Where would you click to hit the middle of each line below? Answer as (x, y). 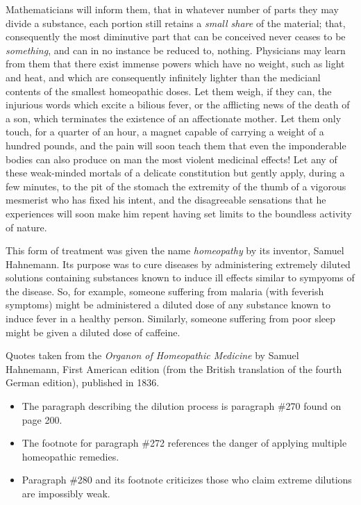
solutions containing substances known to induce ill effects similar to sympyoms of (180, 278)
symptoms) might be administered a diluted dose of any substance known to (168, 305)
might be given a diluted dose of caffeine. (93, 332)
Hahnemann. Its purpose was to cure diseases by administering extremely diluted (178, 264)
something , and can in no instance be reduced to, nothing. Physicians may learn (176, 50)
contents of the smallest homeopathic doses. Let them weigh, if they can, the (169, 91)
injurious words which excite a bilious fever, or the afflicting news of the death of (178, 105)
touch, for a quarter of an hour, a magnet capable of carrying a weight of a (165, 132)
